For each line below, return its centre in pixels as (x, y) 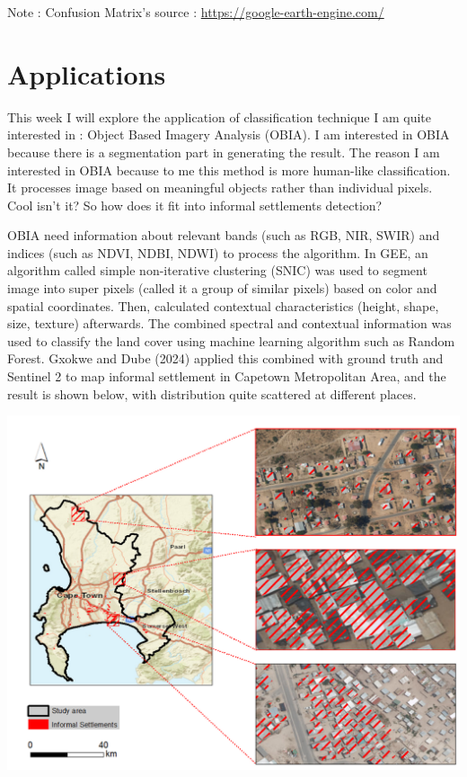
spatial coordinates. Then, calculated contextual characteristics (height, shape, (223, 305)
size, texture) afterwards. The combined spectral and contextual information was (229, 323)
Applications (87, 73)
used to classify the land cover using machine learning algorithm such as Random (231, 340)
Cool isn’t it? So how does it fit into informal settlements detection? (195, 205)
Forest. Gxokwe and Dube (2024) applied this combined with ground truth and (225, 358)
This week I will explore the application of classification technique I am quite (219, 116)
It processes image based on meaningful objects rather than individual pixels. (220, 188)
